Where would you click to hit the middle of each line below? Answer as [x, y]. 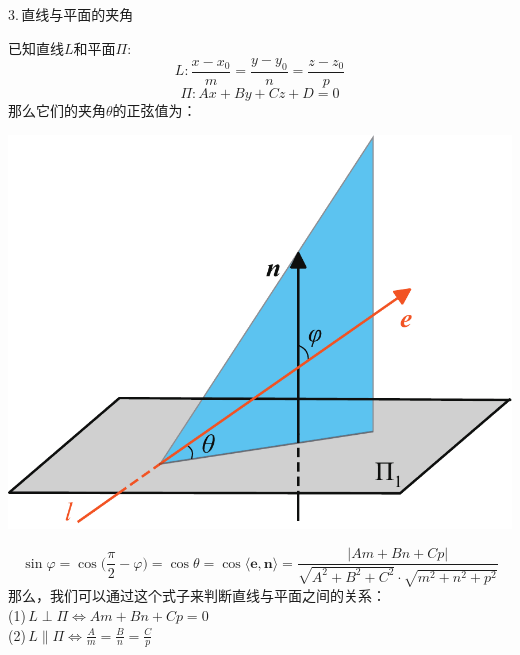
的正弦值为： [154, 110]
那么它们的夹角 [57, 110]
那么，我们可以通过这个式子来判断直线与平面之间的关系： [197, 595]
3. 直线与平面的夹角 [71, 14]
